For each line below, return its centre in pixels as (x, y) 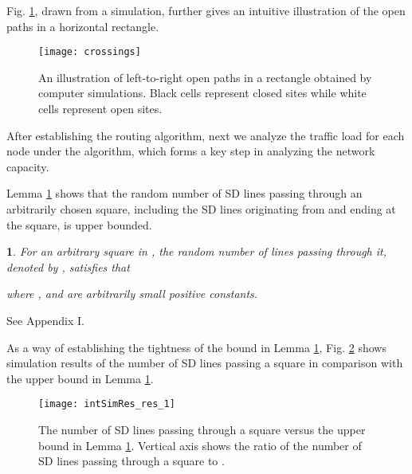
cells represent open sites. (100, 109)
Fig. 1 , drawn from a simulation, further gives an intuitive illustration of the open (206, 10)
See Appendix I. (46, 320)
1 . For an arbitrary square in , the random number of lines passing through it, (197, 251)
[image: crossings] (90, 52)
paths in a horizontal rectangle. (83, 26)
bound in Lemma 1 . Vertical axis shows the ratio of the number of (200, 445)
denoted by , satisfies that (68, 266)
